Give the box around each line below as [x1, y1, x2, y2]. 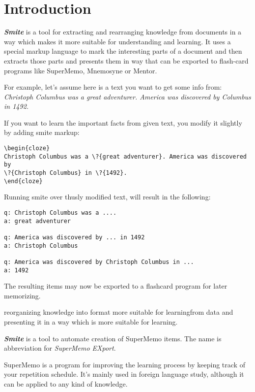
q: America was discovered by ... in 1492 [4, 233, 145, 241]
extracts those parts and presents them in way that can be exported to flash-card [4, 55, 249, 65]
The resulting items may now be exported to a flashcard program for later [4, 281, 227, 291]
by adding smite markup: [4, 127, 80, 137]
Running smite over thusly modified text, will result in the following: [4, 192, 211, 202]
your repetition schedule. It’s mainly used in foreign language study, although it [4, 369, 244, 379]
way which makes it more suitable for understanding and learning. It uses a [4, 36, 231, 46]
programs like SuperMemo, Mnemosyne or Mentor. [4, 65, 157, 75]
